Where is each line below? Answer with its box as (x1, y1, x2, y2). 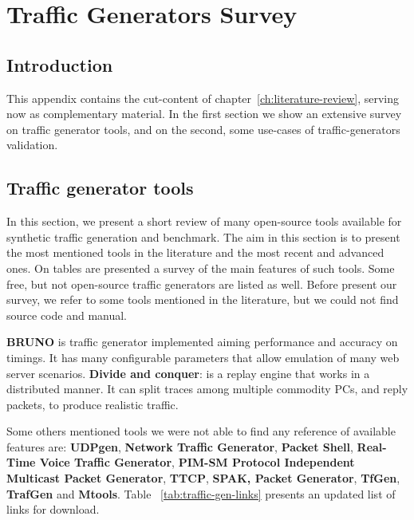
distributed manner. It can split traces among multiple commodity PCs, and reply (6, 380, 408, 397)
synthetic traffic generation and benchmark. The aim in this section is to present (6, 228, 400, 245)
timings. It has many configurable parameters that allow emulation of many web (6, 349, 400, 365)
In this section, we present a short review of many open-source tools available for (6, 213, 402, 230)
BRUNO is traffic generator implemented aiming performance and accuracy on (6, 333, 398, 350)
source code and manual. (6, 306, 128, 323)
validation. (6, 136, 58, 153)
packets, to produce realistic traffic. (6, 396, 179, 412)
